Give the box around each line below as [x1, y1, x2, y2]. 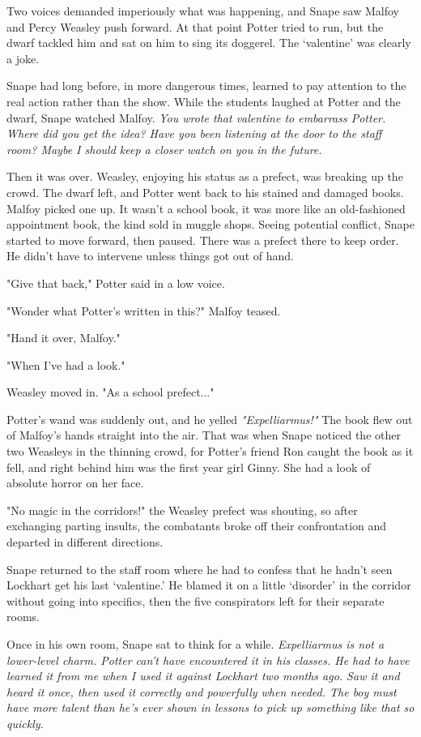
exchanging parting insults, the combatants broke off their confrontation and [6, 517, 387, 534]
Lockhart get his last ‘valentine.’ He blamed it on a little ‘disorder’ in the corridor [6, 576, 411, 593]
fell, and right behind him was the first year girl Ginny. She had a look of [6, 458, 371, 475]
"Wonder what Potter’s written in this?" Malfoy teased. [6, 302, 281, 319]
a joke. [6, 49, 40, 66]
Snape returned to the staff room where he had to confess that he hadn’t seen [6, 560, 393, 577]
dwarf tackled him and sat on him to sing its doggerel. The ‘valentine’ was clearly [6, 34, 411, 51]
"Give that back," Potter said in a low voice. [6, 274, 225, 291]
